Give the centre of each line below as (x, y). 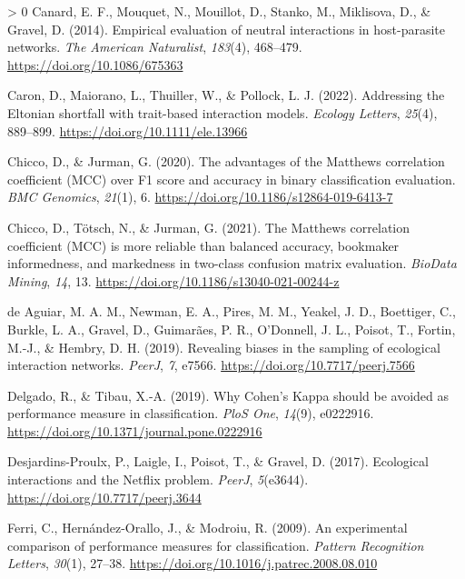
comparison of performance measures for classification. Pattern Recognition (216, 545)
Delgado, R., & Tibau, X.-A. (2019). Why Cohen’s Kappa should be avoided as (228, 395)
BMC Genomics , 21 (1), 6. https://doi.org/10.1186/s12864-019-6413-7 (200, 197)
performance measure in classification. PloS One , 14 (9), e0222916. (191, 413)
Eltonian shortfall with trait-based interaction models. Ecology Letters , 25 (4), (223, 112)
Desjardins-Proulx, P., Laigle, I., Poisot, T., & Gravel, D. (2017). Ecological (218, 461)
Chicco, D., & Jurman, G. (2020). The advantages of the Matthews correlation (226, 161)
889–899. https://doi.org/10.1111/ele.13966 (128, 130)
